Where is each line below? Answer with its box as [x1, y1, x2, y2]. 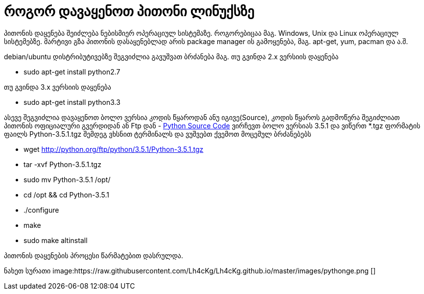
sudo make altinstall [24, 236, 88, 245]
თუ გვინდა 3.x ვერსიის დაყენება [4, 82, 111, 91]
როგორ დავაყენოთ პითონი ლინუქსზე [4, 3, 255, 20]
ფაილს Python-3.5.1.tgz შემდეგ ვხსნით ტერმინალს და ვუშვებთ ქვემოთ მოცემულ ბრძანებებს [4, 129, 311, 138]
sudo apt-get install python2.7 [24, 67, 120, 76]
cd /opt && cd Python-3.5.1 [24, 190, 109, 199]
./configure [24, 205, 59, 214]
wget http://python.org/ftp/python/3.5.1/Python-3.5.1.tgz [24, 145, 204, 153]
